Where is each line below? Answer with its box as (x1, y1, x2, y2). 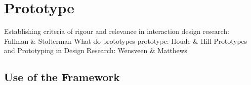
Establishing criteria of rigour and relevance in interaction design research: (4, 26, 229, 36)
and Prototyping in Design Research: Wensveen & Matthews (4, 45, 187, 56)
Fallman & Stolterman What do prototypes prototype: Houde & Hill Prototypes (4, 35, 247, 46)
